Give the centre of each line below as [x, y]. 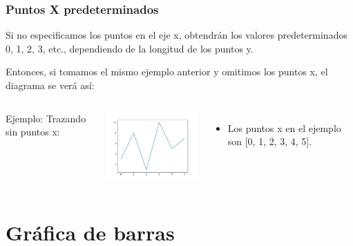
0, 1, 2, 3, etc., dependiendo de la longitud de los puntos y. [130, 48]
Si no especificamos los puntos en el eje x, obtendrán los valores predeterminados [176, 35]
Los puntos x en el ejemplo [284, 127]
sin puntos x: [33, 132]
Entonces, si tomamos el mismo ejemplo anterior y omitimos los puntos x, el [167, 72]
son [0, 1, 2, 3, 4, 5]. [270, 141]
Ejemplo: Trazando [46, 118]
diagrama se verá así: [50, 85]
